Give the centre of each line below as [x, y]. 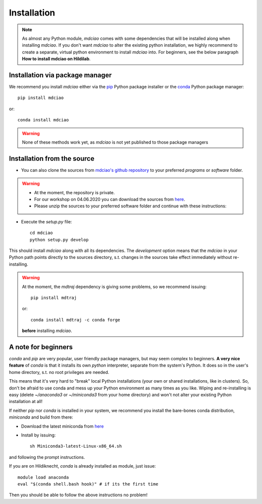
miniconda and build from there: [41, 417]
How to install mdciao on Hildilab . [56, 59]
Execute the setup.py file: [47, 221]
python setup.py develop [59, 240]
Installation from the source [52, 159]
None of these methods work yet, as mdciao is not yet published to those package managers [115, 142]
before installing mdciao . [47, 331]
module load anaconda [43, 477]
